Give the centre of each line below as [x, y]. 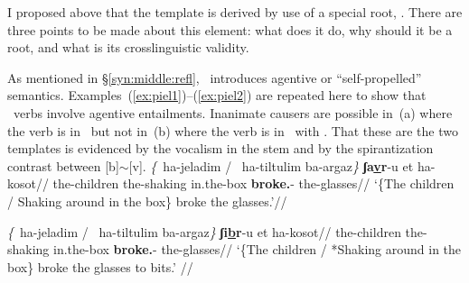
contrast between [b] [63, 165]
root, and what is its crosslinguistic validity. [128, 47]
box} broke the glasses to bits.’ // [100, 266]
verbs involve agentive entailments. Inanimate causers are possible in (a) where [233, 112]
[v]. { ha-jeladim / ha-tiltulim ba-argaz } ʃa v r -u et [271, 165]
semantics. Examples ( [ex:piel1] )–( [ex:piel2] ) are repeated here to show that [217, 95]
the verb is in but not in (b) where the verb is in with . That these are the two [233, 130]
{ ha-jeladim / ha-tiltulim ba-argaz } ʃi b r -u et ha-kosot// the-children [204, 231]
